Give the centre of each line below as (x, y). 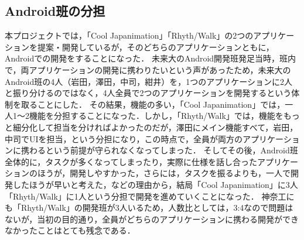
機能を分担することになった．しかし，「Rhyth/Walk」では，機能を (156, 116)
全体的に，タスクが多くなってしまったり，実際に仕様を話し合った (131, 161)
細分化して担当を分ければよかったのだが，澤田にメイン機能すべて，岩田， (155, 127)
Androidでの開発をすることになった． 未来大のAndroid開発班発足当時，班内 (151, 58)
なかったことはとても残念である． (70, 230)
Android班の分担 (55, 11)
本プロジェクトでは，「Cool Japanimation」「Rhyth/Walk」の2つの (129, 35)
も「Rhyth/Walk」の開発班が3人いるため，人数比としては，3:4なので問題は (149, 208)
